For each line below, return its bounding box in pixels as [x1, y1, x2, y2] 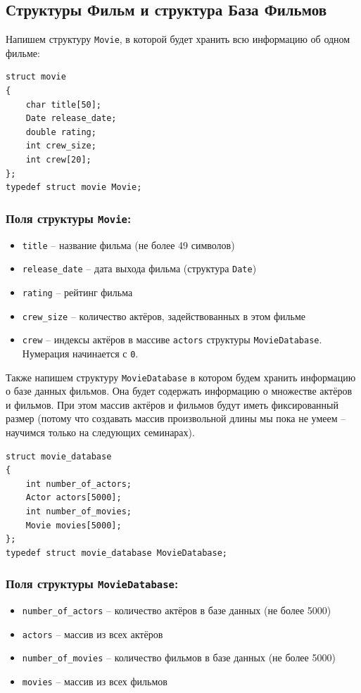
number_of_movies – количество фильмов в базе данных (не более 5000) [22, 650, 336, 665]
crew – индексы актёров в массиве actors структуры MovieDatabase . [22, 332, 322, 347]
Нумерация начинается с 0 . [22, 345, 139, 360]
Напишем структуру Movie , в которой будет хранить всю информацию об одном [6, 32, 350, 46]
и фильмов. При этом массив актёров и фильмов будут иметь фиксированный [6, 397, 338, 412]
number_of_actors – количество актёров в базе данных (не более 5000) [22, 603, 331, 618]
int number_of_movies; [25, 506, 132, 516]
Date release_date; [25, 113, 117, 124]
